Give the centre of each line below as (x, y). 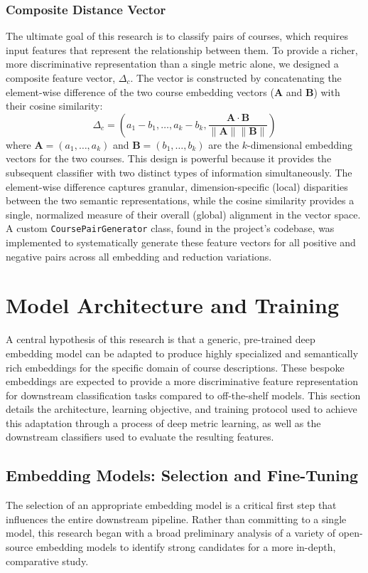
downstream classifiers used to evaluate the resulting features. (140, 437)
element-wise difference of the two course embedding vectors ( (140, 91)
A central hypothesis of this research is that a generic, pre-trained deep (161, 339)
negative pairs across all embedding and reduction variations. (139, 256)
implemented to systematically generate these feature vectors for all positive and (181, 242)
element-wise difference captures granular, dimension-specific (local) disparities (177, 186)
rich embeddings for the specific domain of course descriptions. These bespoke (175, 367)
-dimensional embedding (300, 144)
